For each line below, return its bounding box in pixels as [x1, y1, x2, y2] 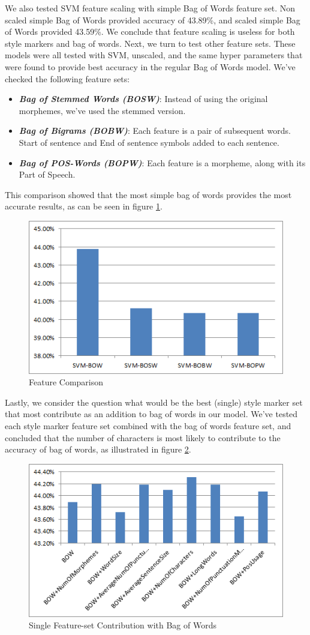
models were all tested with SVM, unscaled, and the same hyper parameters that [5, 49, 303, 61]
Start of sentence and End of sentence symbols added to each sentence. [19, 136, 279, 148]
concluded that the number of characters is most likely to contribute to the [5, 431, 281, 444]
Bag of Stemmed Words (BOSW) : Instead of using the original [19, 92, 268, 105]
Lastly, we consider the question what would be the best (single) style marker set [5, 396, 303, 408]
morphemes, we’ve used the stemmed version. [19, 104, 186, 116]
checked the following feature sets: [5, 72, 130, 85]
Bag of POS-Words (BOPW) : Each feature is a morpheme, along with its [19, 156, 306, 169]
